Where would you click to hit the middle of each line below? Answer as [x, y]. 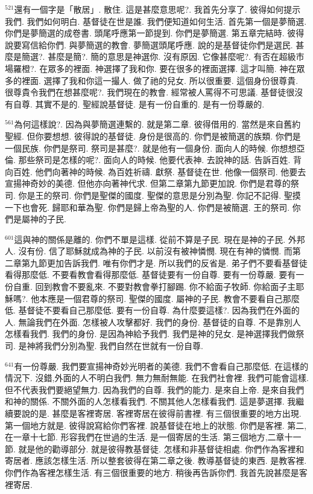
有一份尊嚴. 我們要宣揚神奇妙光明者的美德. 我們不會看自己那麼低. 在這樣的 [161, 366]
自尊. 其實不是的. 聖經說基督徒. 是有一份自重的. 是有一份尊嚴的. [139, 104]
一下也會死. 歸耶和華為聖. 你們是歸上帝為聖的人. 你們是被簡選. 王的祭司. [147, 207]
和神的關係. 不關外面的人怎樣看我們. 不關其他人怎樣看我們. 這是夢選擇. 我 [150, 401]
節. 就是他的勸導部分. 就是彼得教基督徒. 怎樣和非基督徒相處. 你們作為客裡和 [155, 448]
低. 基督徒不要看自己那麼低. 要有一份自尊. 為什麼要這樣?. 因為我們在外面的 [152, 310]
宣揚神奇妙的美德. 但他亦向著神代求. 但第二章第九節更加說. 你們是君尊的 [148, 183]
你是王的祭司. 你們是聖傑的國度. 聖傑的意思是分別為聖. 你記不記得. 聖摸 [160, 195]
